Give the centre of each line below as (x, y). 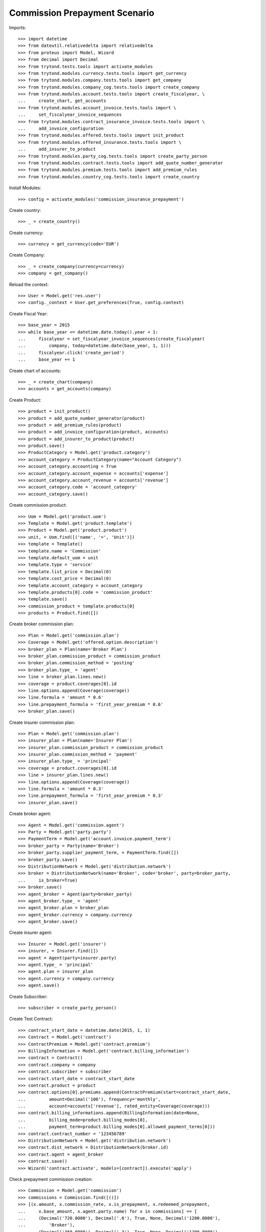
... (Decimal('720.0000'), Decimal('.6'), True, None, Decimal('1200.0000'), (119, 1218)
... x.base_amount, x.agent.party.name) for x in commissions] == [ (107, 1211)
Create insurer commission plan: (42, 722)
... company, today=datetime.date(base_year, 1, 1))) (95, 346)
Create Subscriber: (28, 996)
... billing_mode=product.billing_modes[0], (83, 1120)
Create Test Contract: (31, 1019)
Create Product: (25, 400)
